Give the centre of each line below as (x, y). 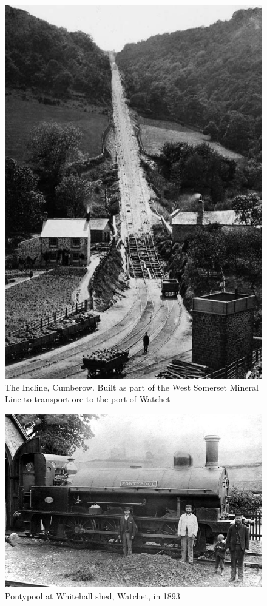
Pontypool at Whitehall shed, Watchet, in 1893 (93, 595)
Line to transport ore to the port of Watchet (88, 399)
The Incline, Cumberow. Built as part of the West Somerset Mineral (132, 387)
